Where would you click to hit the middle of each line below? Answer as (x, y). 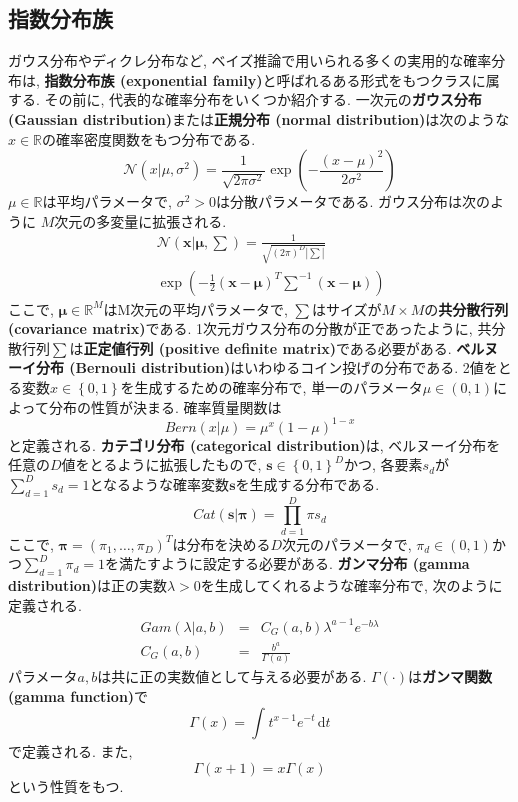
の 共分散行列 (466, 308)
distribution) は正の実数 (87, 585)
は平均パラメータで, (107, 201)
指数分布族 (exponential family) (153, 79)
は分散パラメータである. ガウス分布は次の (352, 201)
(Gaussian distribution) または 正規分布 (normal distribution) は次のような (259, 118)
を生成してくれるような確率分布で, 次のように (351, 585)
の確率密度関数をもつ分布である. (149, 138)
